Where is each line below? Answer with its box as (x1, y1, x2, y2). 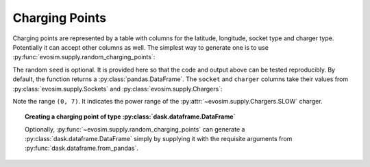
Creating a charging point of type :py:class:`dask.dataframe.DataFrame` (25, 112, 236, 121)
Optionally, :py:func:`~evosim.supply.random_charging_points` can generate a (25, 125, 245, 133)
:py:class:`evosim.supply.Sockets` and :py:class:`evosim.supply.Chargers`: (12, 85, 223, 93)
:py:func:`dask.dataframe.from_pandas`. (25, 144, 138, 153)
